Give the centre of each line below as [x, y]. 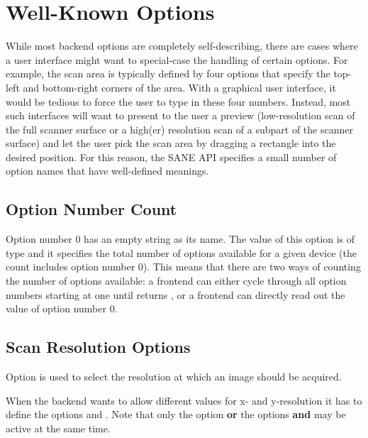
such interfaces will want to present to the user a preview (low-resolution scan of [180, 115]
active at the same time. [58, 428]
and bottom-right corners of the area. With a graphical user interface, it [179, 87]
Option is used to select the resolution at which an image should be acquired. [174, 377]
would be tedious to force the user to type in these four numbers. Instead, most [178, 101]
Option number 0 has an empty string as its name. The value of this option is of [180, 239]
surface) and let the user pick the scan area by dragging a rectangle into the [171, 143]
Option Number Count [91, 209]
